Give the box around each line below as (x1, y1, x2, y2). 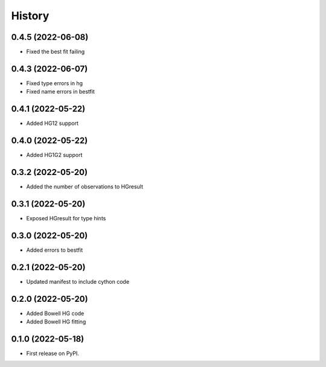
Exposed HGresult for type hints (26, 214, 106, 222)
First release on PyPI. (26, 350, 80, 357)
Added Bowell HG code (26, 310, 85, 317)
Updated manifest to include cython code (26, 278, 130, 285)
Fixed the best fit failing (26, 48, 85, 56)
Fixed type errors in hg (26, 79, 83, 87)
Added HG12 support (26, 120, 78, 127)
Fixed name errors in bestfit (26, 88, 95, 95)
